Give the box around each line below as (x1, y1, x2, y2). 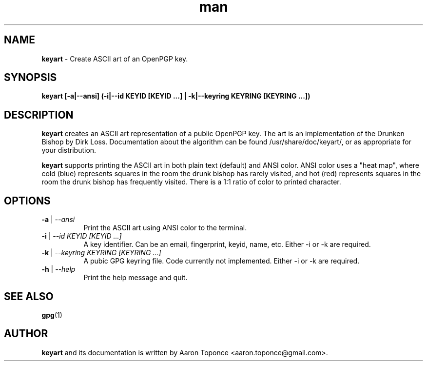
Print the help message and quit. (83, 273, 188, 282)
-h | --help (41, 265, 76, 274)
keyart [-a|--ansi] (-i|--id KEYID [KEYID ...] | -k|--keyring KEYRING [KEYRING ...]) (41, 92, 311, 101)
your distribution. (41, 146, 97, 155)
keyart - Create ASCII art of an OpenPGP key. (41, 54, 188, 63)
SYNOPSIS (4, 71, 57, 84)
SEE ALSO (4, 290, 54, 303)
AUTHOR (4, 327, 48, 340)
